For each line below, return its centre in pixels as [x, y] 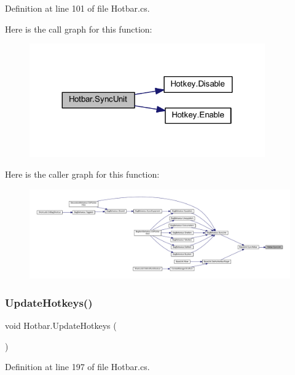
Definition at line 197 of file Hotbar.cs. [77, 367]
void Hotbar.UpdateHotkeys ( [61, 326]
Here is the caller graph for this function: [82, 174]
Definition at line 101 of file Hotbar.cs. [77, 8]
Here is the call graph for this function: [79, 29]
